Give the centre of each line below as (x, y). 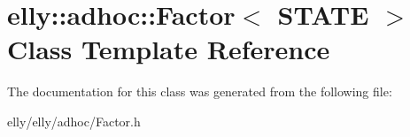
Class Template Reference (169, 49)
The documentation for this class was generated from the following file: (200, 91)
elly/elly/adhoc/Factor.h (74, 121)
